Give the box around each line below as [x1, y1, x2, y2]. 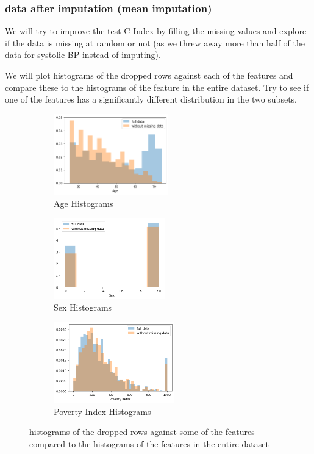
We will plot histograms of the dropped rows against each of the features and [5, 69, 293, 81]
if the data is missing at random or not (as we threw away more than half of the [5, 36, 305, 49]
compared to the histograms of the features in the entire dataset [29, 437, 269, 450]
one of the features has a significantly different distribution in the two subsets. [5, 93, 297, 106]
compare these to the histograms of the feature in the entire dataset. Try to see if [5, 81, 309, 93]
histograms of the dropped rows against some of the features [29, 425, 255, 438]
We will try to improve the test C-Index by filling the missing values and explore [5, 24, 307, 37]
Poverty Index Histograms [54, 405, 151, 417]
